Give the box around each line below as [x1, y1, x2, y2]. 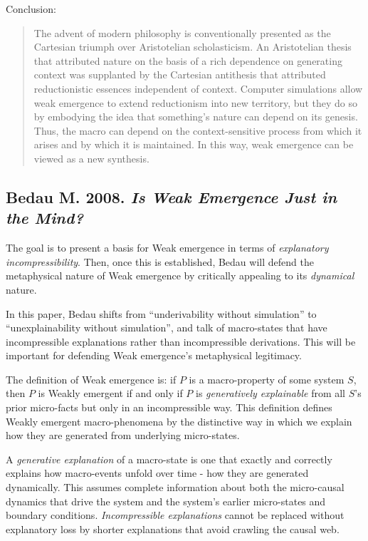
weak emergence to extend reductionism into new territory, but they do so [33, 95, 357, 110]
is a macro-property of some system [189, 371, 345, 386]
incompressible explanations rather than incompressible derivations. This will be [6, 334, 356, 349]
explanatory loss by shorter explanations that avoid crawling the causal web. [6, 521, 340, 536]
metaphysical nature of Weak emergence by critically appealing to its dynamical [6, 268, 354, 283]
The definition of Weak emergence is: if [6, 371, 177, 386]
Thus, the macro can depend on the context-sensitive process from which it [33, 123, 362, 138]
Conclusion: [6, 1, 56, 16]
